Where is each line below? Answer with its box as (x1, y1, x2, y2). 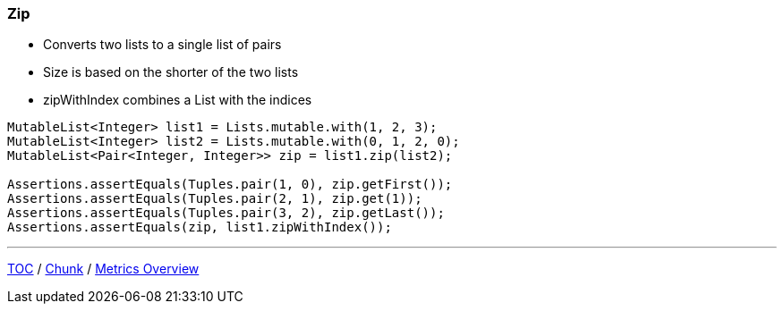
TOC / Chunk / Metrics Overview (7, 261, 200, 277)
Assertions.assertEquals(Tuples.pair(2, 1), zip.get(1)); (7, 191, 422, 206)
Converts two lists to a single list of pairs (43, 37, 282, 53)
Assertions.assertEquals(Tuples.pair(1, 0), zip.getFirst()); (7, 177, 453, 192)
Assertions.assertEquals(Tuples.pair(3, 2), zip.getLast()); (7, 206, 445, 221)
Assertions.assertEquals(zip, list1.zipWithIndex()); (7, 220, 392, 235)
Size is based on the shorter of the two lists (43, 64, 299, 80)
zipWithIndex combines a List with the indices (43, 92, 312, 108)
